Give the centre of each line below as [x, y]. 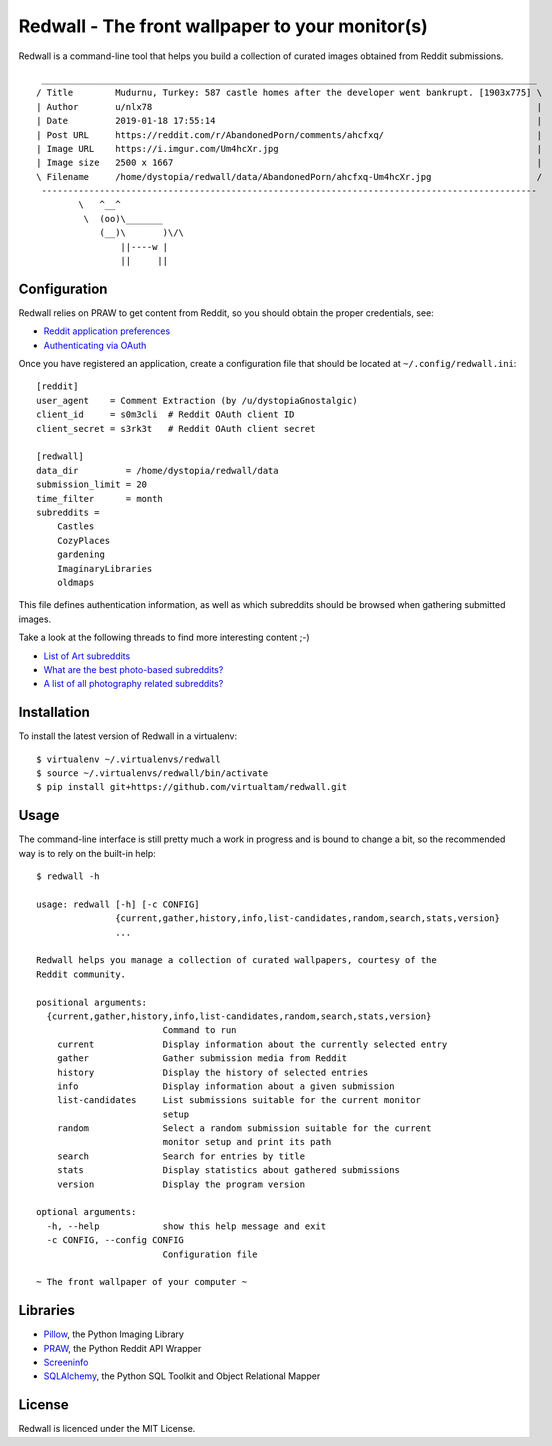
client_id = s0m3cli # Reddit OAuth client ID [165, 414]
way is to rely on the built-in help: [87, 853]
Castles [75, 526]
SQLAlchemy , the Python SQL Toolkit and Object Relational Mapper [182, 1376]
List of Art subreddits [87, 656]
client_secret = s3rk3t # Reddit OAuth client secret [176, 428]
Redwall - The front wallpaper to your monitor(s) [223, 26]
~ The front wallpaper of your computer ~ [142, 1282]
